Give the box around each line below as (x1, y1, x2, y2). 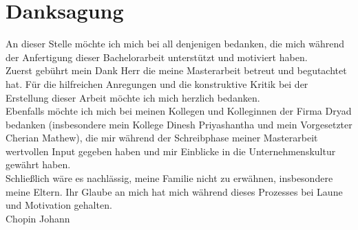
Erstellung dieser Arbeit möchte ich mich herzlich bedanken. (6, 90, 260, 104)
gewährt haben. (6, 157, 71, 172)
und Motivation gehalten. (6, 198, 112, 212)
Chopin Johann (6, 211, 70, 225)
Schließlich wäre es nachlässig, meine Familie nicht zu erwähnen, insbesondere (6, 171, 333, 185)
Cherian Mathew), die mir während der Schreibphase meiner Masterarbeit (6, 130, 318, 145)
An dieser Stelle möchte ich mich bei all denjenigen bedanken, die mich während (6, 36, 345, 51)
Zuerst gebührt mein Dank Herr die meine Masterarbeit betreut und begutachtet (6, 63, 347, 78)
